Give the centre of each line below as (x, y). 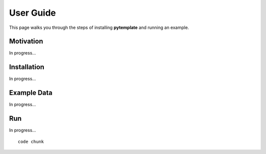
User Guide (33, 13)
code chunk (31, 141)
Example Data (31, 93)
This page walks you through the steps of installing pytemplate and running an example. (99, 27)
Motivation (26, 41)
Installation (27, 67)
